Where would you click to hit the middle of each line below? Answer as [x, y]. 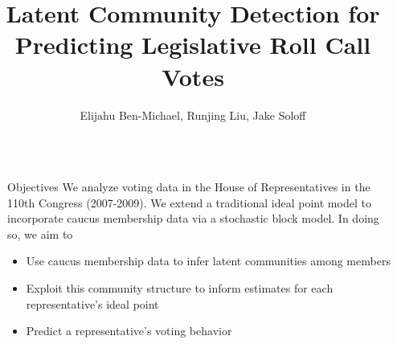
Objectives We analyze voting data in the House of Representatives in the [189, 187]
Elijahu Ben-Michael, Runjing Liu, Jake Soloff [193, 115]
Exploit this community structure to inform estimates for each [180, 288]
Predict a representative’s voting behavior [129, 331]
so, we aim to [40, 233]
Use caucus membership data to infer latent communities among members [208, 261]
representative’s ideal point [92, 303]
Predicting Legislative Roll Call [193, 45]
